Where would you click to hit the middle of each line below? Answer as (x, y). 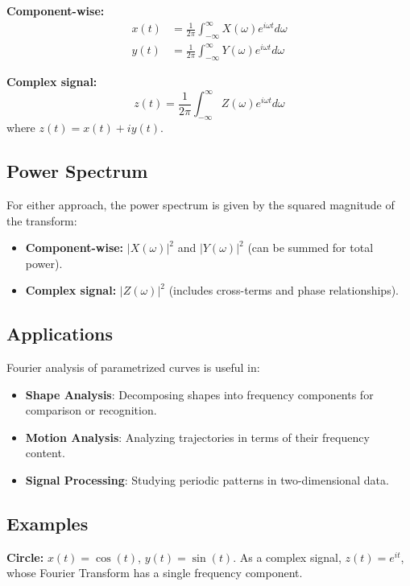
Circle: (25, 557)
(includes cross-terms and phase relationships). (284, 290)
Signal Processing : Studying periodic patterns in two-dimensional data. (207, 480)
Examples (48, 524)
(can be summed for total (311, 248)
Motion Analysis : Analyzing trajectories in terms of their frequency (197, 437)
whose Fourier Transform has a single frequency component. (155, 573)
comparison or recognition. (91, 410)
